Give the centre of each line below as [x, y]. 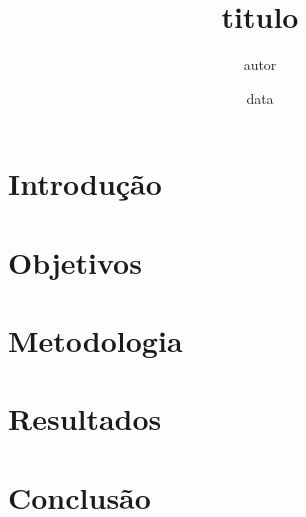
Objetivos [75, 261]
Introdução [85, 183]
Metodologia [95, 340]
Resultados [85, 418]
